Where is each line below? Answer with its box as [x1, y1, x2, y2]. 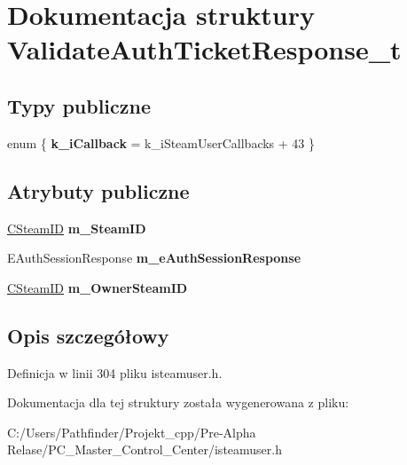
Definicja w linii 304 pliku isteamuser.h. [7, 363, 223, 382]
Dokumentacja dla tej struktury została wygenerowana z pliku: [7, 393, 349, 412]
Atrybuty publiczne [7, 177, 190, 204]
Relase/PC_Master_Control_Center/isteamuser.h [7, 440, 283, 459]
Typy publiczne [7, 91, 152, 119]
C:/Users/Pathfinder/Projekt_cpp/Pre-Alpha [7, 422, 256, 441]
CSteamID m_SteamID [7, 218, 146, 237]
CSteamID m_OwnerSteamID [7, 278, 188, 296]
